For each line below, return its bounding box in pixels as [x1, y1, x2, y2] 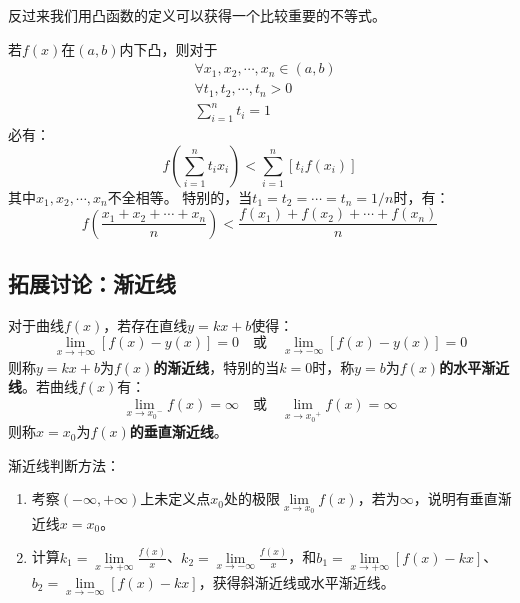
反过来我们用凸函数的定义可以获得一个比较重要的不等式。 [8, 5, 386, 25]
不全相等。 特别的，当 [107, 186, 253, 207]
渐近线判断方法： [8, 454, 120, 475]
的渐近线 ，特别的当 [153, 356, 280, 377]
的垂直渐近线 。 [129, 421, 228, 442]
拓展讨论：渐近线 [8, 268, 176, 299]
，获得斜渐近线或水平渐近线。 [198, 572, 395, 592]
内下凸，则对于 [119, 38, 218, 59]
